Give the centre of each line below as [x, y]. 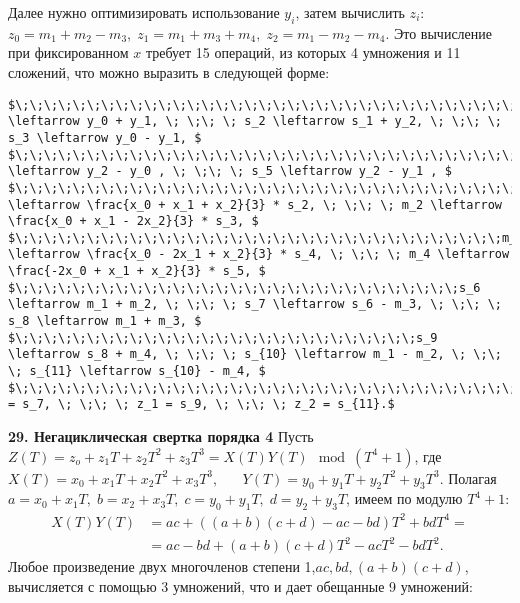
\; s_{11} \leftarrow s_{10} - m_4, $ [137, 371]
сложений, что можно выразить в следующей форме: [169, 71]
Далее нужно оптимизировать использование [144, 12]
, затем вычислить [350, 12]
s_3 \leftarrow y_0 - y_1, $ [105, 137]
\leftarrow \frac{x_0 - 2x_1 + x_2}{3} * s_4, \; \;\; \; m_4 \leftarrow [259, 254]
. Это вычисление [438, 32]
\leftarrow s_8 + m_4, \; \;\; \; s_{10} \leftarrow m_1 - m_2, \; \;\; [255, 354]
